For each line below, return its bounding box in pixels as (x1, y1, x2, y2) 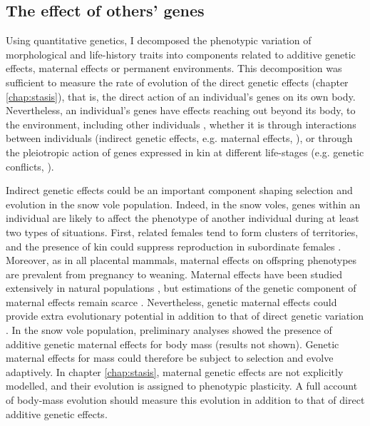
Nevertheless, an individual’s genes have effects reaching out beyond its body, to (6, 103, 356, 118)
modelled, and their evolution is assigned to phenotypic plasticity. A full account (6, 378, 358, 393)
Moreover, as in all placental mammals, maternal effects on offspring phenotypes (6, 253, 357, 268)
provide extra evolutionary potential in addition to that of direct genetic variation (6, 308, 364, 323)
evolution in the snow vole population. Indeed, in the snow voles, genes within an (6, 196, 361, 211)
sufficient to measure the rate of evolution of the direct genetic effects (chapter (6, 74, 349, 89)
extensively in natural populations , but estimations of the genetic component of (6, 280, 356, 295)
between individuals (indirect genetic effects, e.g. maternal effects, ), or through (6, 131, 353, 146)
